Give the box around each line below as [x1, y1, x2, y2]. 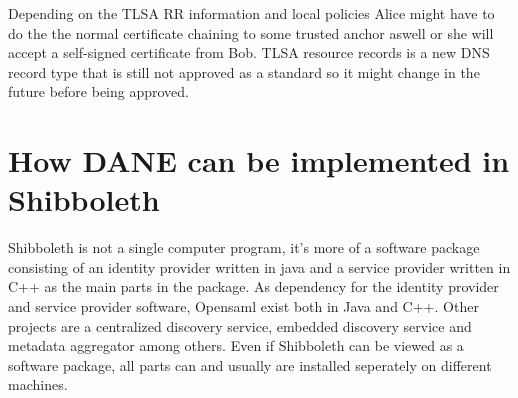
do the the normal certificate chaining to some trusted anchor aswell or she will [8, 22, 494, 43]
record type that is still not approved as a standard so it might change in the [8, 61, 480, 82]
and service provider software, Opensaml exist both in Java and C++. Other [8, 296, 479, 317]
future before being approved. [8, 81, 189, 102]
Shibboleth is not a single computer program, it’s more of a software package [8, 237, 480, 258]
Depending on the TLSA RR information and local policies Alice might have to [8, 3, 495, 23]
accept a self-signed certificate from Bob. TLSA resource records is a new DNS [8, 42, 490, 63]
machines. [8, 374, 68, 395]
